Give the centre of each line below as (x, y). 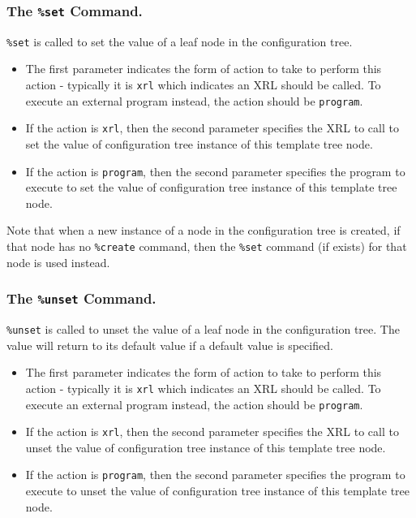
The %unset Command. (81, 298)
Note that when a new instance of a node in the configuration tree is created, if (204, 230)
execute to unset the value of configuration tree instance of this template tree (217, 491)
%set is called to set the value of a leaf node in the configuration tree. (180, 41)
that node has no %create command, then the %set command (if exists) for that (207, 246)
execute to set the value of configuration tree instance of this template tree (211, 187)
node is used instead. (58, 262)
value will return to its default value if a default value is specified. (170, 345)
